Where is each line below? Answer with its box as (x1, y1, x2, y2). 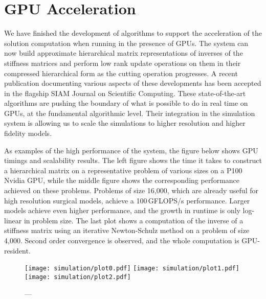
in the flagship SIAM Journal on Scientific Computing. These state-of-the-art (4, 87, 246, 98)
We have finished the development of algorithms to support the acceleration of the (4, 28, 262, 38)
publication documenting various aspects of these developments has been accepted (4, 78, 261, 88)
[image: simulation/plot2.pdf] (25, 273, 131, 281)
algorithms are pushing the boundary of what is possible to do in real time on (4, 98, 248, 108)
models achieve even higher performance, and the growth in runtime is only (4, 205, 240, 216)
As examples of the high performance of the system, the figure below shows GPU (4, 145, 258, 155)
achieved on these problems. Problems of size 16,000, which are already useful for (4, 185, 258, 196)
